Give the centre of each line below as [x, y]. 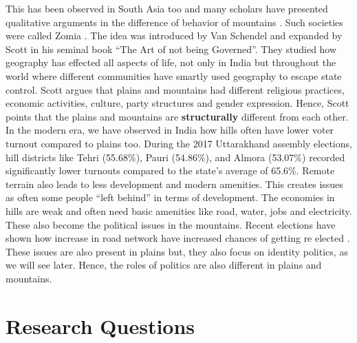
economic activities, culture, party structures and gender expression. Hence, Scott [177, 103]
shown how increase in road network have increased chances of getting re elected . [178, 238]
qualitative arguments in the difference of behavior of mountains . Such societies [174, 22]
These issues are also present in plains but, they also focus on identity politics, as [177, 251]
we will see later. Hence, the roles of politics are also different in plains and [164, 265]
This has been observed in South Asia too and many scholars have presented [167, 8]
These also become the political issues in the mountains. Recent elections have [171, 224]
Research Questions [100, 325]
